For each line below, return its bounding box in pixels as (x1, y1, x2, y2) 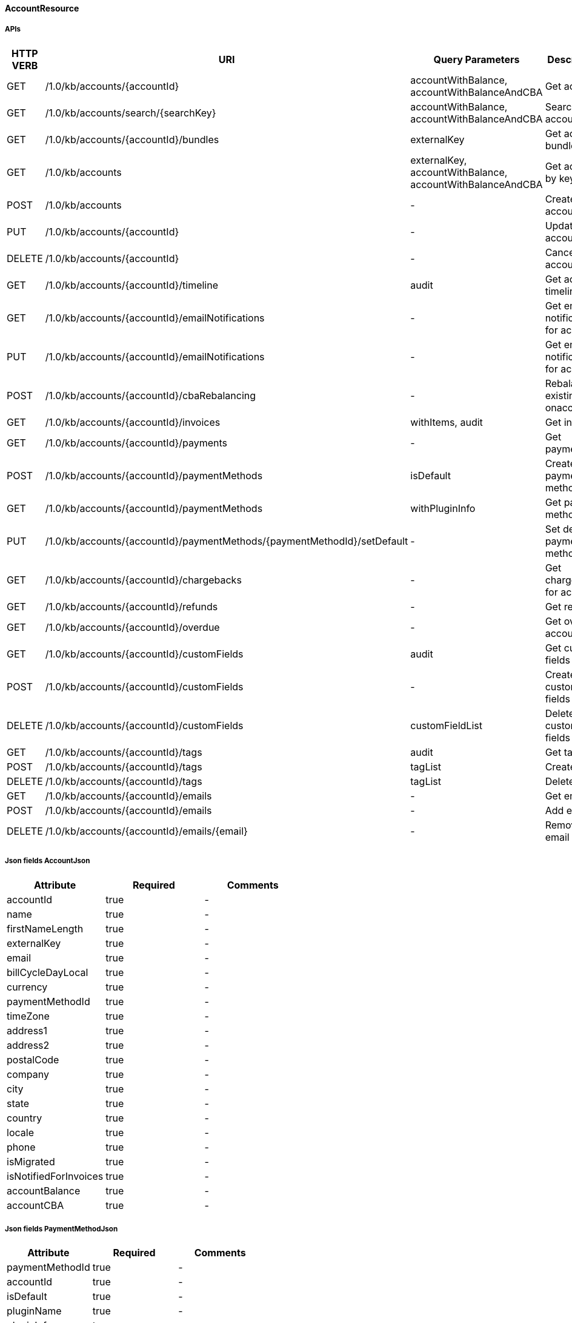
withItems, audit (410, 416, 483, 428)
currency (7, 980, 48, 993)
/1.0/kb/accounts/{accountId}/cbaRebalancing (45, 389, 256, 402)
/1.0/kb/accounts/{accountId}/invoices (45, 416, 221, 428)
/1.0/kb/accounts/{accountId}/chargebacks (45, 573, 242, 586)
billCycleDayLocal (7, 966, 88, 978)
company (7, 1068, 49, 1080)
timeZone (7, 1009, 50, 1022)
